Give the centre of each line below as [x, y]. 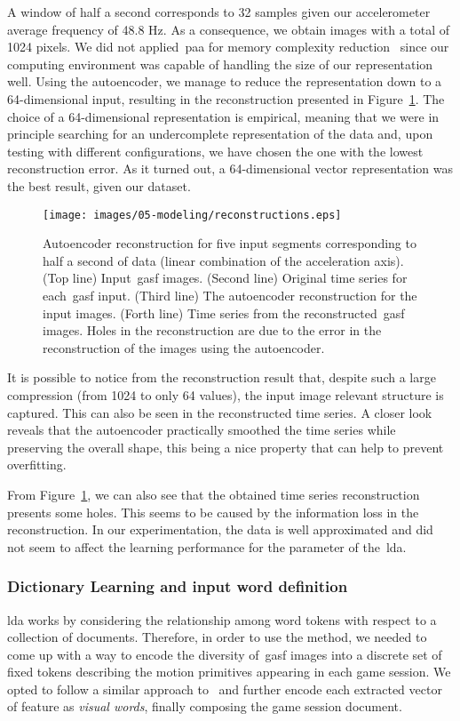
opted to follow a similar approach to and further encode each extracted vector [225, 689]
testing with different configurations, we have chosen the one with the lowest [215, 151]
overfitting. [37, 465]
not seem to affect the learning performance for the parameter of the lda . [207, 546]
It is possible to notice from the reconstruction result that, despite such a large [222, 377]
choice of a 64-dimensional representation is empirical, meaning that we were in [223, 116]
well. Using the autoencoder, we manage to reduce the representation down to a [225, 81]
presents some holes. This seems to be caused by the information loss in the [213, 512]
